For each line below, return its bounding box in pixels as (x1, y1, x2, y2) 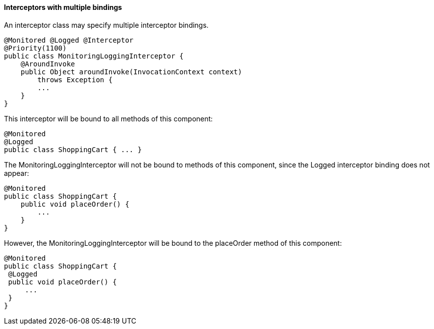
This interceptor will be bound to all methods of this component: (4, 114, 213, 123)
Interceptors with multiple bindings (4, 3, 122, 11)
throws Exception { (37, 75, 113, 84)
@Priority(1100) (4, 44, 67, 52)
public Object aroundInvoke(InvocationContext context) (20, 67, 242, 76)
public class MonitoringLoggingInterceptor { (4, 52, 184, 60)
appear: (4, 168, 29, 177)
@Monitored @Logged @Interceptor (4, 36, 134, 44)
